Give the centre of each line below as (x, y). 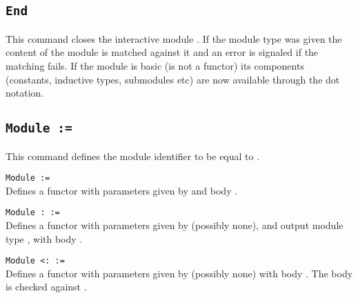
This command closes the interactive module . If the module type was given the (174, 38)
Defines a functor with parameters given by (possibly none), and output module (175, 225)
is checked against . (46, 287)
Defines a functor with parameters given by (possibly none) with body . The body (179, 273)
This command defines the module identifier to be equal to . (133, 156)
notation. (25, 93)
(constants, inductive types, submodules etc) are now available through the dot (173, 79)
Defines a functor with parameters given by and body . (122, 190)
